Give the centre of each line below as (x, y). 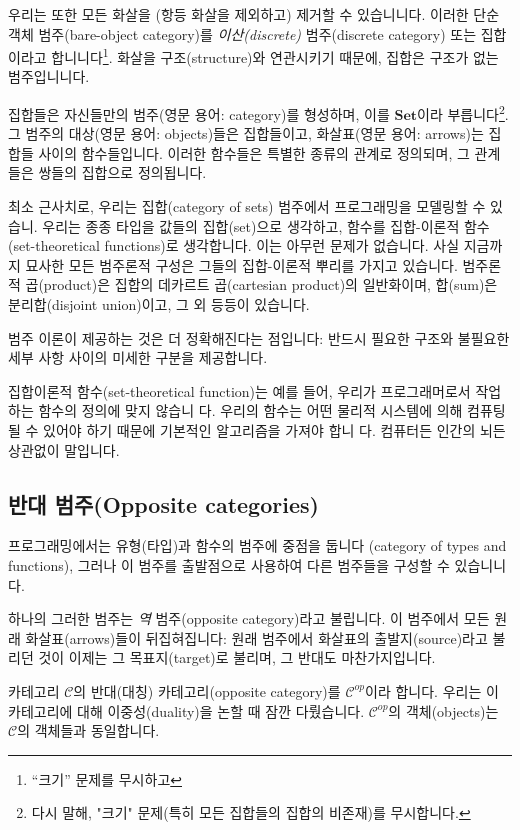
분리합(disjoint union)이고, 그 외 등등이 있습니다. (159, 304)
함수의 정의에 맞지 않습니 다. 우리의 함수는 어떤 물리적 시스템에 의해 (250, 410)
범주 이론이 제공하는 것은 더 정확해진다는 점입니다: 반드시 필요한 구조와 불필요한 (259, 337)
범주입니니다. (49, 76)
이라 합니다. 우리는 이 (432, 690)
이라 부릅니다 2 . (463, 112)
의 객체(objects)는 (443, 710)
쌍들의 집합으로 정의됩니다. (122, 172)
